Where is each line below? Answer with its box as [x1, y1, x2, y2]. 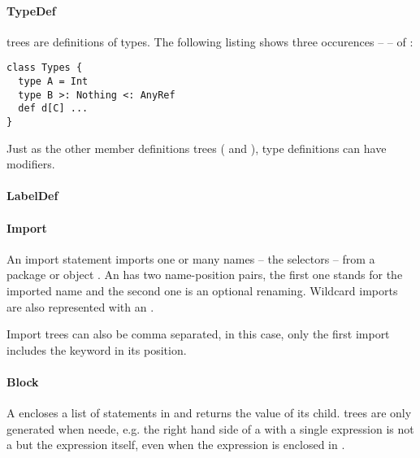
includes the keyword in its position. [6, 341, 187, 358]
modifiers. [6, 155, 55, 172]
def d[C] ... [18, 103, 89, 115]
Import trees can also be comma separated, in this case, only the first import [6, 325, 390, 342]
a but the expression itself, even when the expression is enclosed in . [6, 436, 345, 453]
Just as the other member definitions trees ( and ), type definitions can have [6, 139, 387, 156]
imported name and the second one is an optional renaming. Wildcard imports [6, 282, 398, 299]
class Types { [6, 62, 83, 74]
